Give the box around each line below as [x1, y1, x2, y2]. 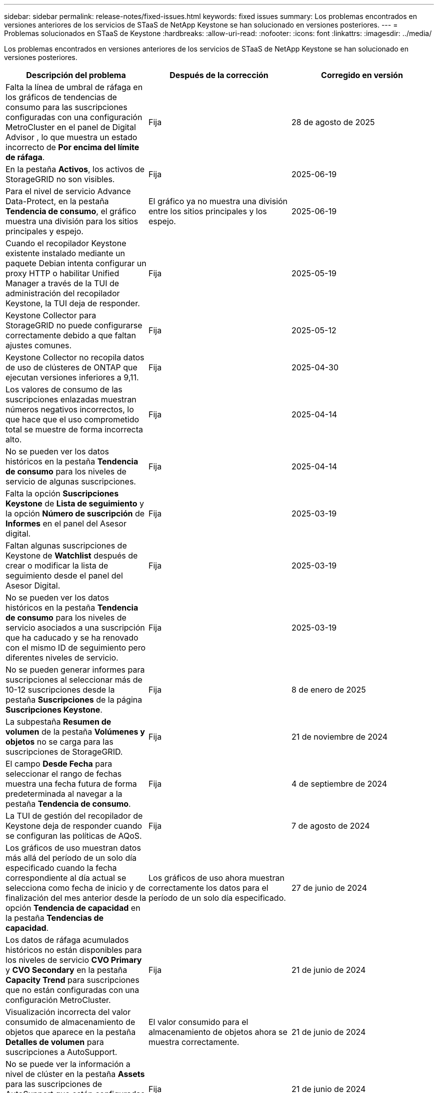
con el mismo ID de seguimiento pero [5, 643, 146, 653]
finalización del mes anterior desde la [5, 893, 146, 903]
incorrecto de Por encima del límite [5, 142, 139, 152]
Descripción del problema [26, 70, 126, 80]
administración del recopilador [5, 288, 120, 298]
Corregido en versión [321, 70, 403, 80]
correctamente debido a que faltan [5, 330, 136, 340]
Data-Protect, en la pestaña [5, 196, 109, 206]
